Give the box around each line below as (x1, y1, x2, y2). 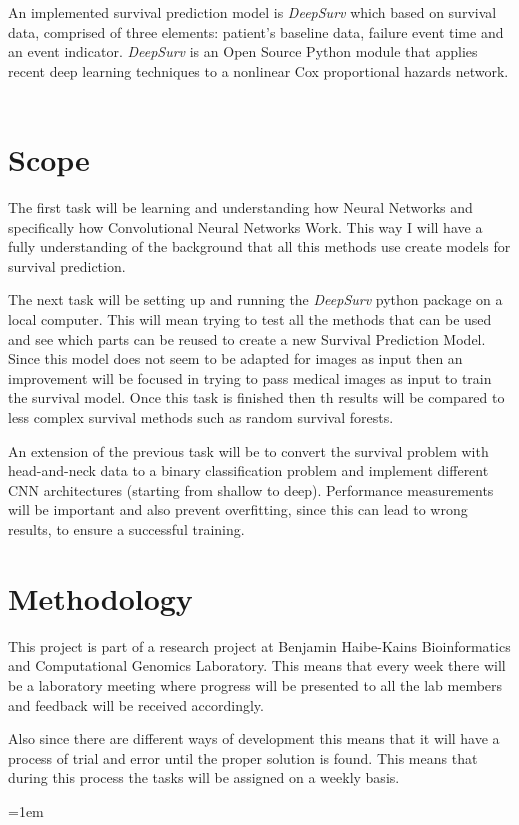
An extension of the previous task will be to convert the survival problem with (8, 440, 489, 461)
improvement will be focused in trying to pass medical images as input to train (8, 367, 492, 388)
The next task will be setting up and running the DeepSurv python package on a (8, 289, 503, 310)
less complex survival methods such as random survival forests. (8, 407, 394, 428)
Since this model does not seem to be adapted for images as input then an (8, 348, 463, 369)
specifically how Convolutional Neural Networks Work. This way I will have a (8, 216, 483, 237)
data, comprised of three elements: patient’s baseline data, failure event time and (8, 21, 504, 42)
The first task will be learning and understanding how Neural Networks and (8, 197, 473, 218)
